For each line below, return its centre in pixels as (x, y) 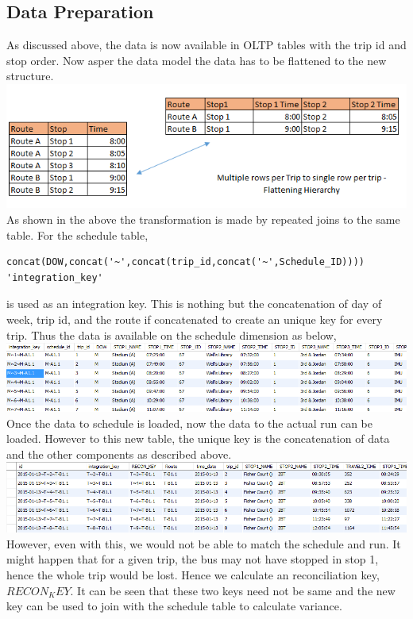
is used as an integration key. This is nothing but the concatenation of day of (194, 304)
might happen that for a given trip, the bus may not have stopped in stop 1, (193, 559)
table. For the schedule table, (77, 235)
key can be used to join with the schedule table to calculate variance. (174, 606)
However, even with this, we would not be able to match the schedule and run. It (204, 543)
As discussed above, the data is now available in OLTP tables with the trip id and (206, 45)
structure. (30, 76)
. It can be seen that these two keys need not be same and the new (233, 590)
